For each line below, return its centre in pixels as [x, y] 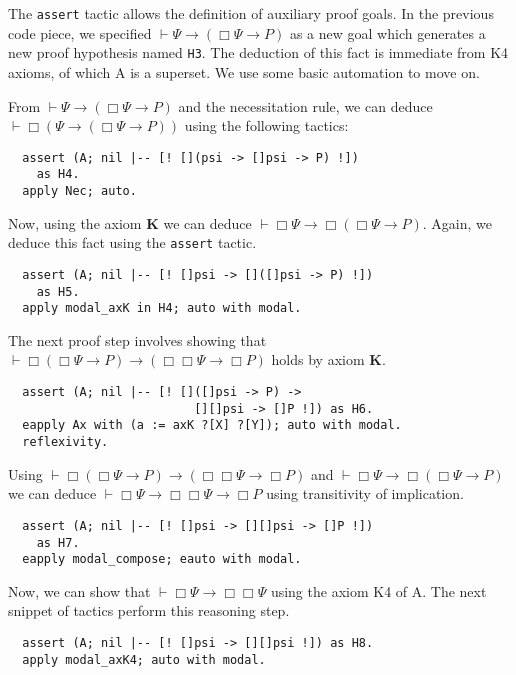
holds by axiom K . [328, 359]
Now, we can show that [79, 590]
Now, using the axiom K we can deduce [130, 222]
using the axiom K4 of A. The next [378, 590]
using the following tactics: [266, 125]
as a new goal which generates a [387, 32]
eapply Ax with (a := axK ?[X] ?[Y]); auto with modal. [212, 425]
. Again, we [457, 222]
